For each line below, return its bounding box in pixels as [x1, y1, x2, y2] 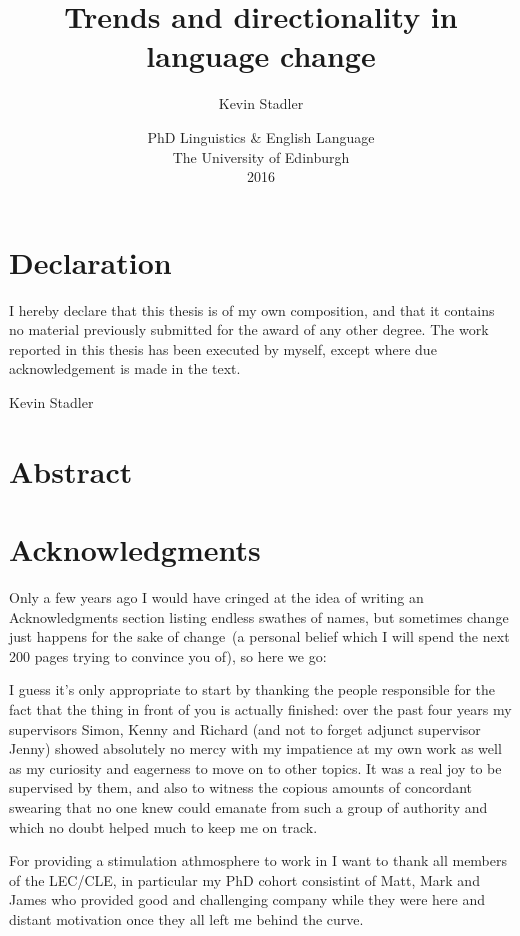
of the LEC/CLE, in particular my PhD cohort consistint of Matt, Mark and [9, 869, 480, 890]
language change [146, 35, 376, 76]
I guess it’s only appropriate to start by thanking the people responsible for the [9, 679, 496, 700]
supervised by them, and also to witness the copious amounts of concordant [9, 777, 472, 798]
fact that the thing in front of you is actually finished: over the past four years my [9, 699, 512, 720]
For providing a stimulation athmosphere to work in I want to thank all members [9, 850, 508, 871]
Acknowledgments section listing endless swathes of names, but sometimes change [9, 606, 509, 627]
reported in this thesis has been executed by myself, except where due [9, 338, 437, 359]
